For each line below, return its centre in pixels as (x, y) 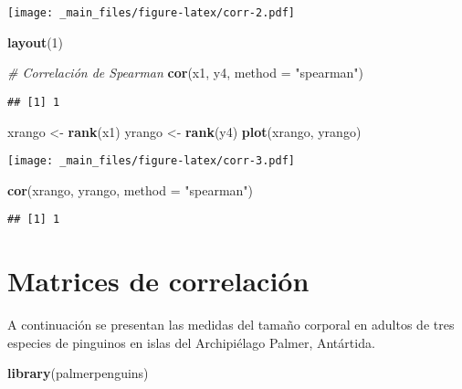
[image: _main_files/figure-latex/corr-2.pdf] (151, 13)
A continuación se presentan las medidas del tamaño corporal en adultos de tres (231, 325)
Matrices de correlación (158, 281)
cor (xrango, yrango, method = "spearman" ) (131, 189)
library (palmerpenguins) (78, 373)
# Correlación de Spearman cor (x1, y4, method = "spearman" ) (186, 73)
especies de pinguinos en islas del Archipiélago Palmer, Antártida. (191, 342)
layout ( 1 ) (36, 42)
